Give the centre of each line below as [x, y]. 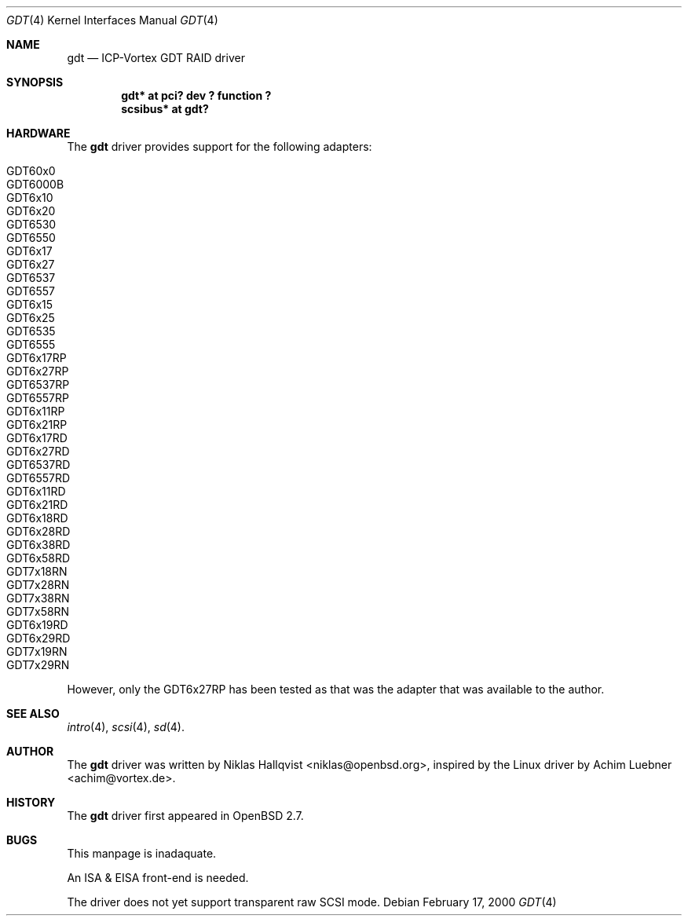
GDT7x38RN [38, 598]
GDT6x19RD [37, 625]
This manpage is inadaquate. [142, 853]
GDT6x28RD [38, 531]
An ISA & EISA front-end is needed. [158, 878]
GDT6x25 [31, 318]
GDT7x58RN [38, 611]
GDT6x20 [31, 211]
